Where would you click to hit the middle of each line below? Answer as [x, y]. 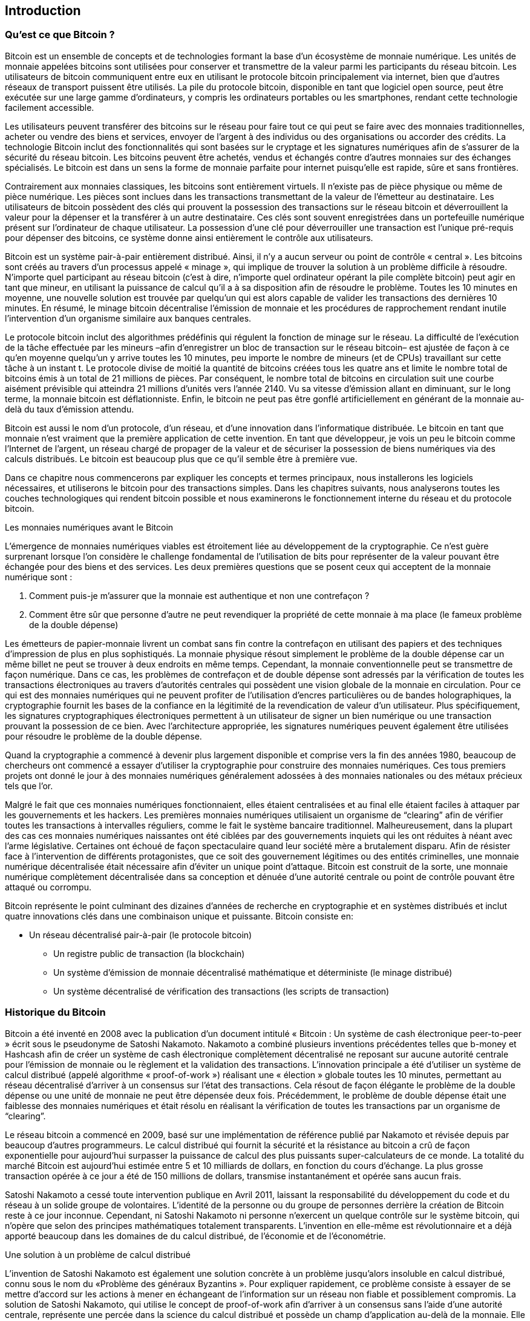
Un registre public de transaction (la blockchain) [149, 953]
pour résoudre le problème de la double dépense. [103, 736]
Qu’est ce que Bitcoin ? [60, 35]
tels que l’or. [29, 786]
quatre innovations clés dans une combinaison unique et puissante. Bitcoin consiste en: [179, 916]
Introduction [43, 11]
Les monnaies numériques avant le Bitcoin [89, 527]
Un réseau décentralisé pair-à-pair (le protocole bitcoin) [141, 935]
